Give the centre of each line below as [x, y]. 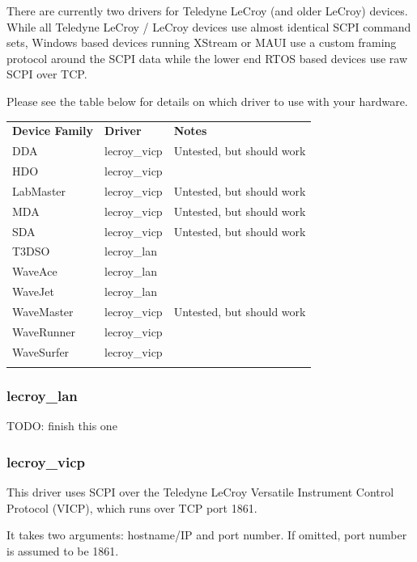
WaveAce [35, 271]
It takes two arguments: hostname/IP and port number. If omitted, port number [207, 535]
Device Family [53, 131]
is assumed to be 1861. [63, 550]
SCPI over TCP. [47, 74]
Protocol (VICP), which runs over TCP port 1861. [132, 507]
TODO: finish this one [62, 426]
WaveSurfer [41, 351]
